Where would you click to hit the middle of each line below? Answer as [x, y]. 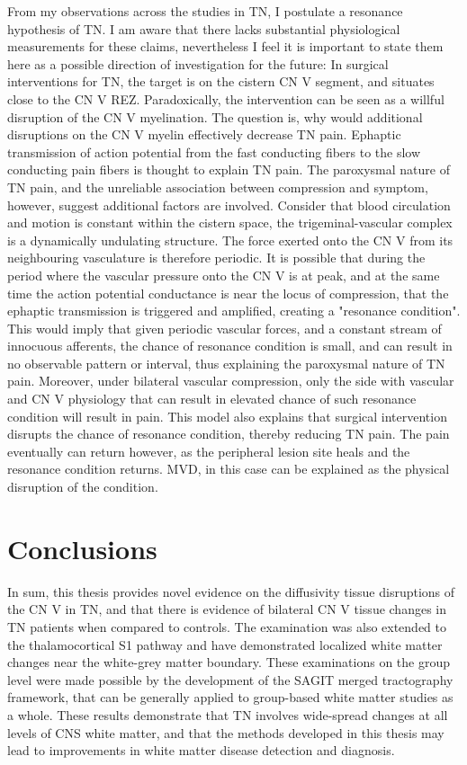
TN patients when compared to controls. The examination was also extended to [227, 626]
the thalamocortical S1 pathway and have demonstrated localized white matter [225, 644]
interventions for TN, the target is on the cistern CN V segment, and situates [221, 81]
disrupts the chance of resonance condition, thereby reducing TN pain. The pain [229, 434]
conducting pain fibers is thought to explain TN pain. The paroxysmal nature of [229, 169]
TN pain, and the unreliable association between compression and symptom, [218, 187]
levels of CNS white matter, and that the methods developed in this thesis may [226, 732]
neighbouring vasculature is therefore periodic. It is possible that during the [216, 258]
